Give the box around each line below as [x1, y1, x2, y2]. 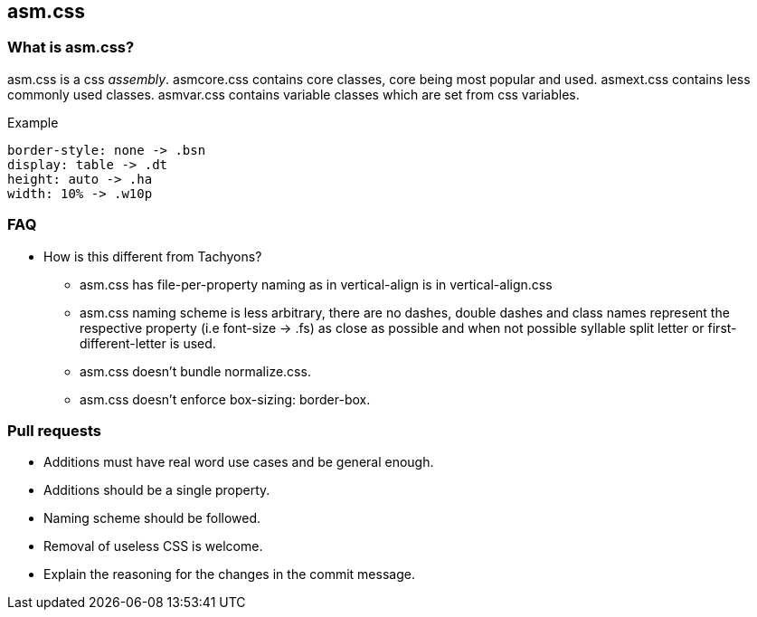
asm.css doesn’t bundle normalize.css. [80, 363, 311, 379]
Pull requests [7, 421, 101, 440]
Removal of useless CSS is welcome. [43, 538, 263, 555]
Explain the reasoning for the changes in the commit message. [43, 566, 415, 583]
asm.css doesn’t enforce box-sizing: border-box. [80, 391, 371, 407]
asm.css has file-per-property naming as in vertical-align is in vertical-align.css [80, 276, 553, 292]
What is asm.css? [7, 38, 135, 57]
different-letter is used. [80, 335, 216, 351]
